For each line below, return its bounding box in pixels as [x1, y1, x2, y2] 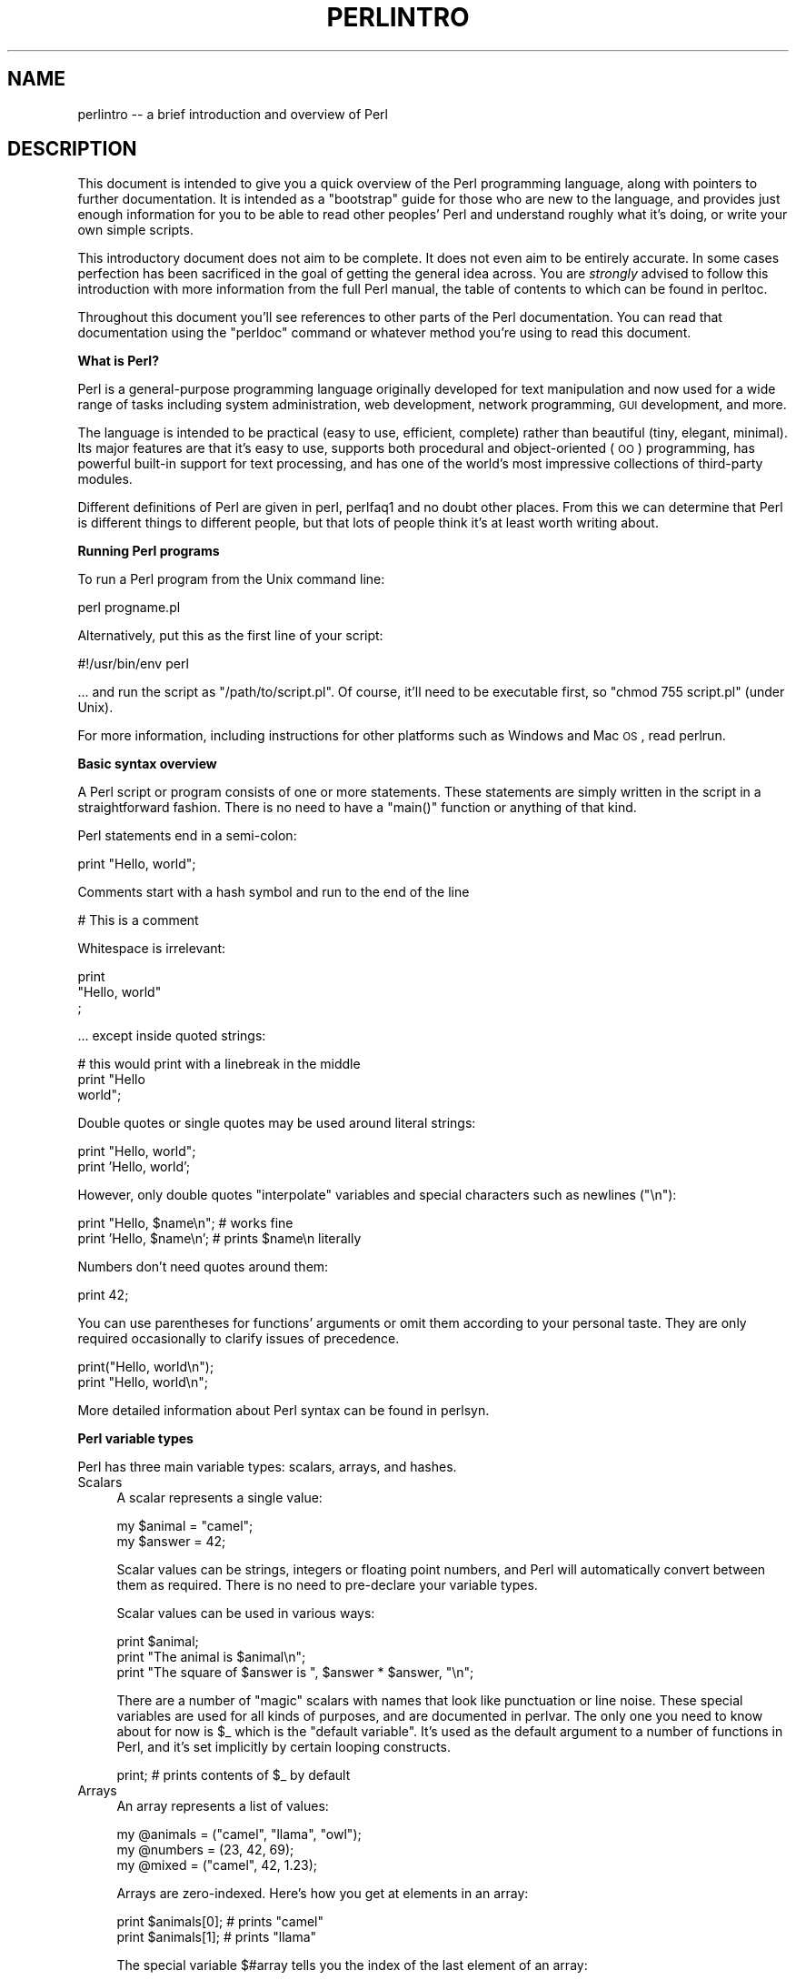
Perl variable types [77, 1431, 194, 1447]
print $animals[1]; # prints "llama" [116, 1929, 317, 1945]
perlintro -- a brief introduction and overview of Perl [77, 106, 388, 122]
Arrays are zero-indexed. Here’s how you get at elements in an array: [116, 1885, 529, 1902]
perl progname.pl [77, 599, 181, 616]
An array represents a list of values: [116, 1798, 329, 1814]
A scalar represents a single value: [116, 1490, 323, 1506]
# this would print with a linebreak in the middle [77, 1056, 361, 1072]
